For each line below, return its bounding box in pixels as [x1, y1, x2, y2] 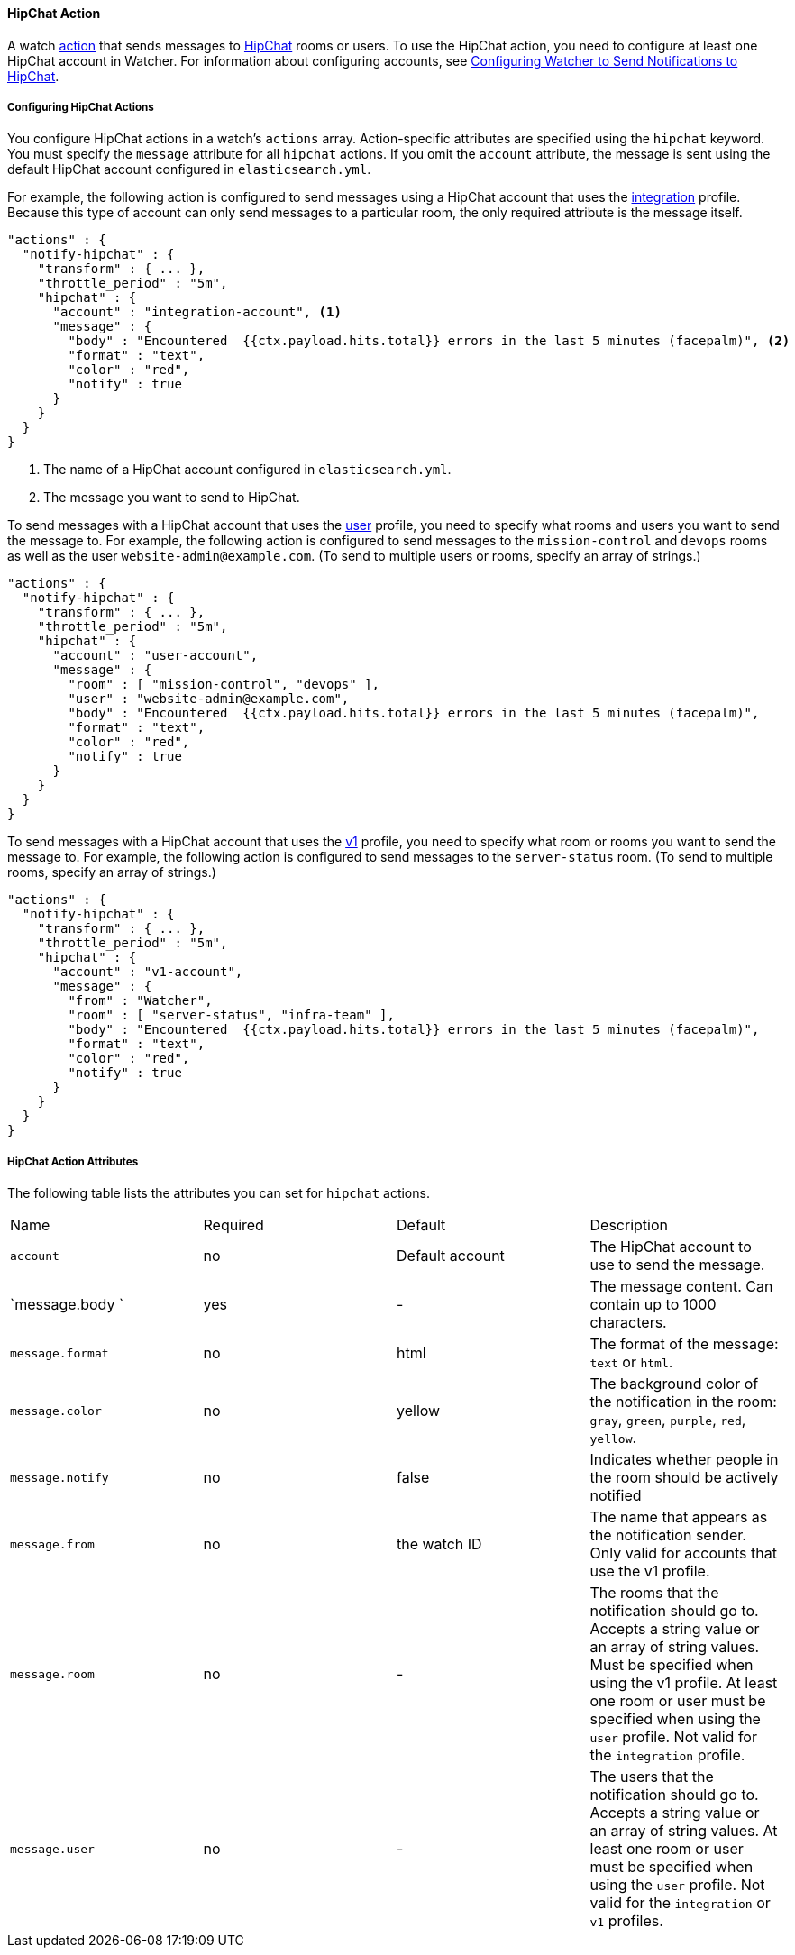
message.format [10, 1346, 109, 1360]
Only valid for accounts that [589, 1544, 777, 1563]
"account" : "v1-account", [52, 964, 243, 980]
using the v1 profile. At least [589, 1674, 778, 1693]
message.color [10, 1403, 102, 1418]
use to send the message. [589, 1256, 765, 1274]
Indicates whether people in [589, 1450, 779, 1469]
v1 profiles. [589, 1912, 663, 1931]
